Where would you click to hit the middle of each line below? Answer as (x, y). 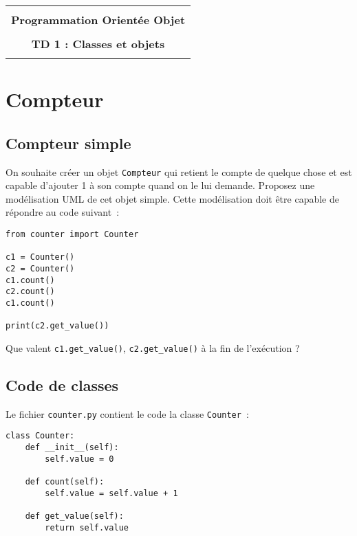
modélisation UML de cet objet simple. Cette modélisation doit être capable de (172, 198)
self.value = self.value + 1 (111, 493)
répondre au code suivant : (63, 212)
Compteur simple (68, 143)
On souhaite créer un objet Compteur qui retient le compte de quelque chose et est (179, 171)
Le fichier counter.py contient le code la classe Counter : (127, 413)
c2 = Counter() (40, 268)
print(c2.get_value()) (57, 326)
